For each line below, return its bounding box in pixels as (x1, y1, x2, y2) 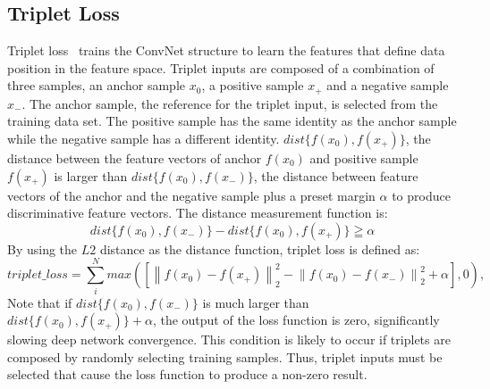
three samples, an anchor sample (7, 76, 186, 95)
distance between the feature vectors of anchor (7, 149, 262, 168)
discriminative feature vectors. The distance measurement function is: (7, 203, 388, 222)
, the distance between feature (253, 166, 418, 185)
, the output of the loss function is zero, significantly (152, 310, 440, 329)
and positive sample (309, 149, 418, 168)
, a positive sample (201, 76, 304, 95)
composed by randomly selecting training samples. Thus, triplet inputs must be (7, 347, 443, 366)
